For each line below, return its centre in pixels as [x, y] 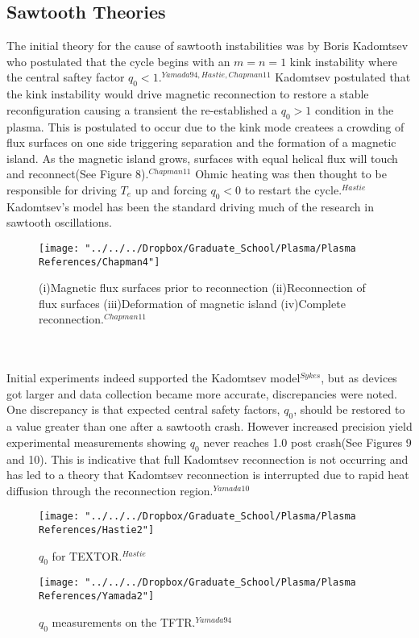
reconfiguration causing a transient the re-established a [142, 109]
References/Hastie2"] [97, 530]
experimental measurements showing [97, 442]
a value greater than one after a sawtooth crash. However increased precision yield [209, 426]
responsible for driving [62, 189]
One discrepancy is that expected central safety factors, [143, 409]
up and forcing [171, 189]
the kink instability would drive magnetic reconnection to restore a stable [188, 94]
